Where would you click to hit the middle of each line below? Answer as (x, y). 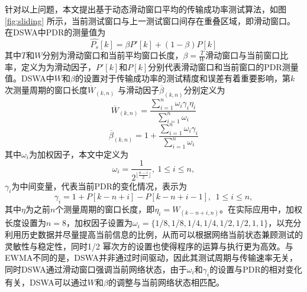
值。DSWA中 (30, 78)
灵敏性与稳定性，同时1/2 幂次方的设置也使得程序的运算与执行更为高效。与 (149, 246)
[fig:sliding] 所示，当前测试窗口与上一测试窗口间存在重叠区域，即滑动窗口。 (150, 20)
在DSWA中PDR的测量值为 (55, 32)
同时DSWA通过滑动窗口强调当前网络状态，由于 (96, 269)
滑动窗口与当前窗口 (243, 55)
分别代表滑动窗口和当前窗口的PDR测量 (223, 66)
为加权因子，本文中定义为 (78, 154)
